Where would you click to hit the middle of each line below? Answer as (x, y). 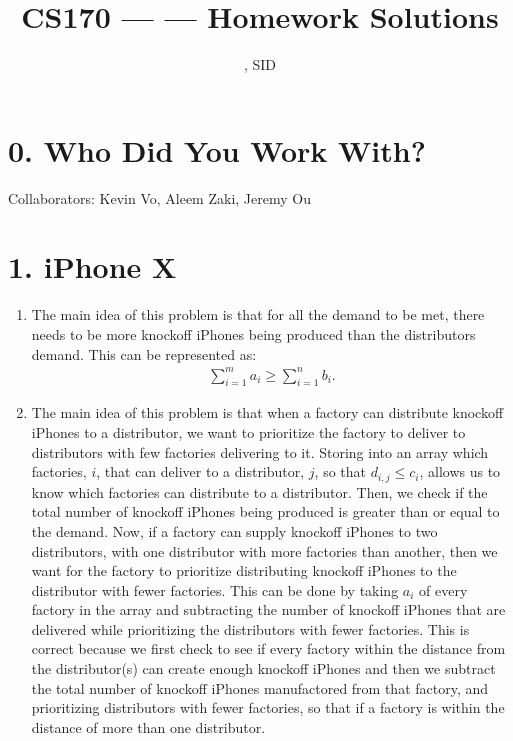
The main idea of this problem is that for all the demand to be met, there (258, 314)
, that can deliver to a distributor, (200, 471)
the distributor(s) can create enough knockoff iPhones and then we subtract (263, 668)
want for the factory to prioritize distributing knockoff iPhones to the (244, 570)
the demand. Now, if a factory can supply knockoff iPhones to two (234, 530)
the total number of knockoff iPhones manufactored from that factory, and (260, 687)
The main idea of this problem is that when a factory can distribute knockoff (267, 412)
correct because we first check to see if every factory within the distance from (268, 648)
